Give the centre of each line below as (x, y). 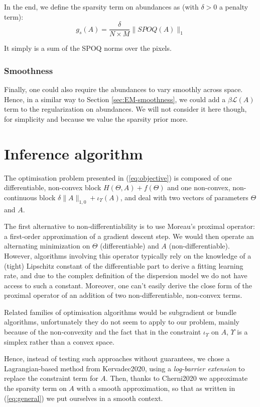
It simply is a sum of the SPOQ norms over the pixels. (88, 48)
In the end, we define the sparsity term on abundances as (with (101, 7)
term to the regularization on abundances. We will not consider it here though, (125, 109)
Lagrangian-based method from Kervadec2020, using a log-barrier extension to (124, 368)
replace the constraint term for (51, 378)
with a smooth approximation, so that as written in (156, 388)
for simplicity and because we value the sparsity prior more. (96, 118)
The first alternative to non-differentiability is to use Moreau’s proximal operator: (129, 226)
